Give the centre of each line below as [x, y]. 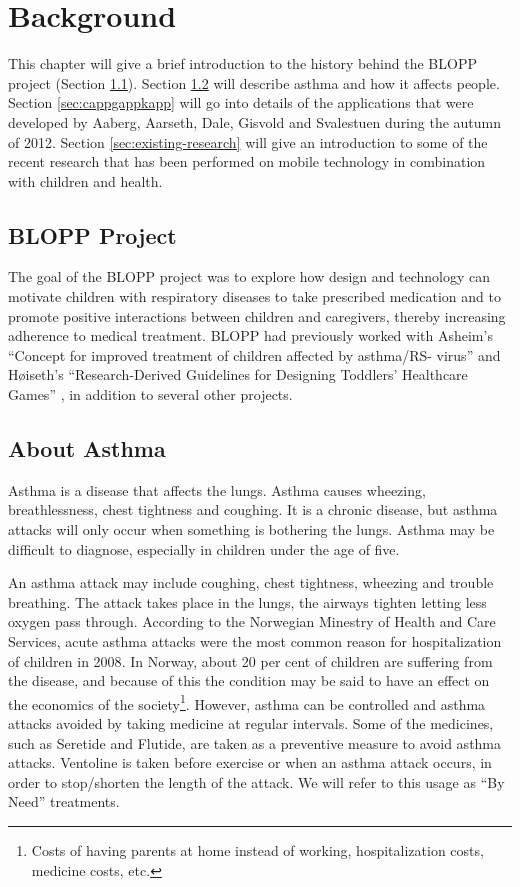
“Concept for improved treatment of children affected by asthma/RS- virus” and [254, 354]
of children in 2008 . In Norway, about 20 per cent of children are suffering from [250, 660]
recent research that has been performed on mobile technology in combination [247, 161]
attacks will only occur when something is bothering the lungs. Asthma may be [251, 529]
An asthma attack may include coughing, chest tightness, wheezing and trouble [251, 582]
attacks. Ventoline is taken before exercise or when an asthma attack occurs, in [250, 762]
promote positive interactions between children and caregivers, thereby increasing [257, 315]
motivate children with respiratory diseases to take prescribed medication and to [254, 296]
